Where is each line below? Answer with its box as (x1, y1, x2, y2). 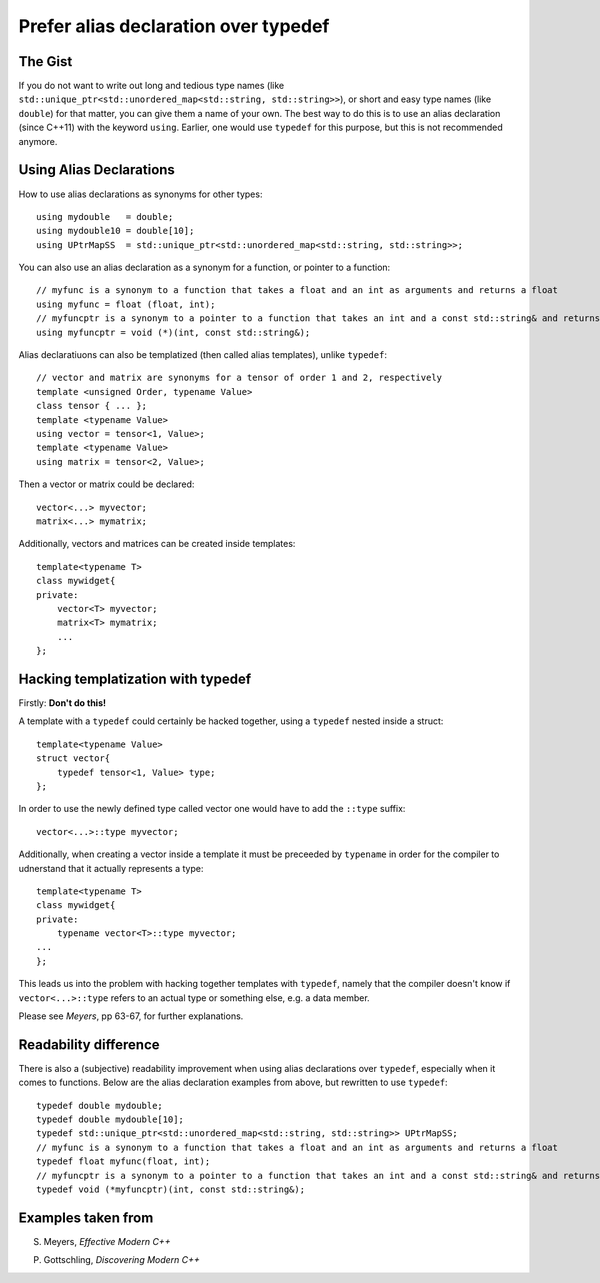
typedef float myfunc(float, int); (36, 1156, 211, 1167)
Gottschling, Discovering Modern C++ (43, 1254, 200, 1266)
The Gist (18, 53, 73, 70)
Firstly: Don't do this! (18, 696, 107, 709)
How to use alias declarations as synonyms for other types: (18, 188, 263, 200)
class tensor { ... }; (36, 400, 148, 412)
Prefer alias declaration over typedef (18, 15, 330, 37)
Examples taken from (18, 1209, 154, 1226)
